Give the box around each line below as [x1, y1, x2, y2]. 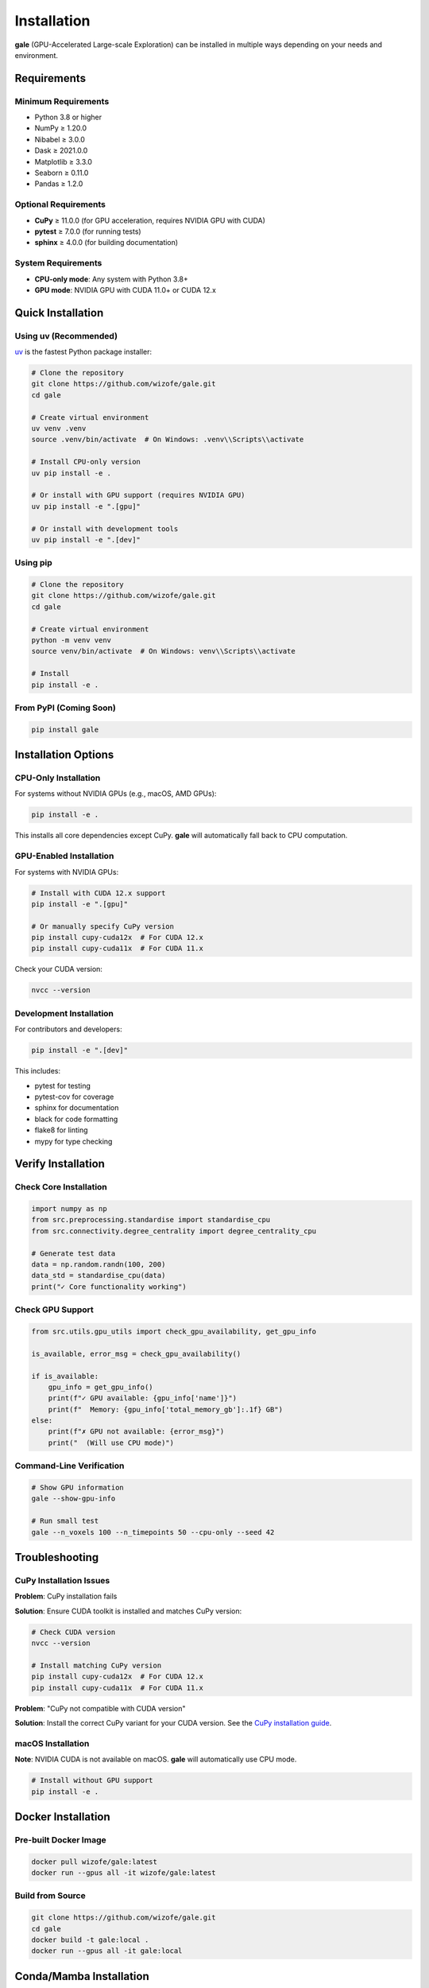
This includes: [14, 1066, 61, 1076]
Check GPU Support [14, 1304, 95, 1315]
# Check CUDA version [31, 1627, 116, 1637]
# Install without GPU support [31, 1776, 154, 1785]
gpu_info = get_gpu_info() [48, 1382, 154, 1392]
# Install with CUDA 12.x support [31, 888, 166, 898]
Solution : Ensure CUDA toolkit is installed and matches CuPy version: [14, 1606, 242, 1616]
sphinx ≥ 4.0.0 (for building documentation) [34, 238, 179, 247]
